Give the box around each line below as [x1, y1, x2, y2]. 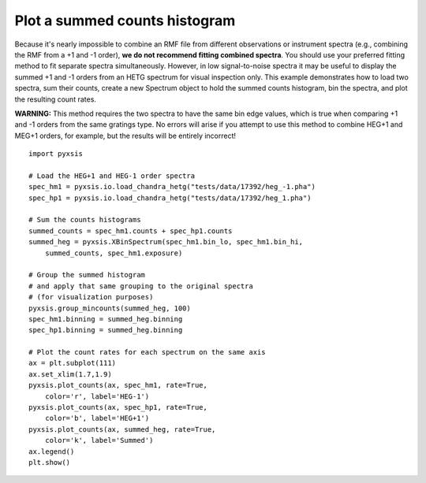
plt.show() [28, 458, 71, 466]
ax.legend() [28, 447, 75, 456]
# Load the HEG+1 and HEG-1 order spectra [28, 171, 196, 180]
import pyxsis [28, 150, 83, 158]
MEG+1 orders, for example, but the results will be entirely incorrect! [14, 131, 237, 140]
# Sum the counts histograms [28, 215, 141, 225]
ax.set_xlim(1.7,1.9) [28, 370, 112, 378]
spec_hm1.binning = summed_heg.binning [28, 314, 183, 323]
